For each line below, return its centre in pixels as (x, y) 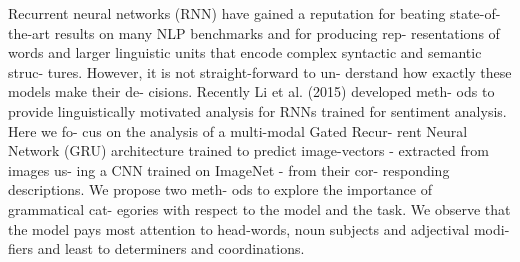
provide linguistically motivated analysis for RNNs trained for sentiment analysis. (257, 110)
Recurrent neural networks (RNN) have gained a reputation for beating (227, 13)
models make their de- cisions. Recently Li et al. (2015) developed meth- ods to (251, 91)
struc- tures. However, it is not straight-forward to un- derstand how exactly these (260, 71)
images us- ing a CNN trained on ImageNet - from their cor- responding (229, 169)
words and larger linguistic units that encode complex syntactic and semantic (245, 52)
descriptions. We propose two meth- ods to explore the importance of (220, 189)
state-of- (475, 13)
